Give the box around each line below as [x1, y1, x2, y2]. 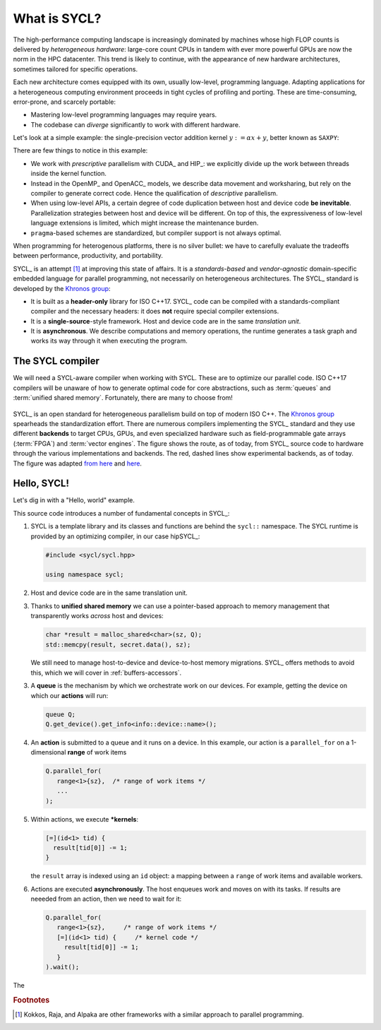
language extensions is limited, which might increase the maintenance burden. [30, 219, 259, 227]
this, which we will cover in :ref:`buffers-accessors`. [30, 668, 182, 677]
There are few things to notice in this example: [13, 146, 148, 155]
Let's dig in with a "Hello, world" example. [13, 496, 135, 504]
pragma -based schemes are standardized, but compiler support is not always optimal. [30, 228, 282, 237]
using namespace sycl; [45, 571, 124, 579]
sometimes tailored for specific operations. [13, 64, 138, 73]
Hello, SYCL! [13, 478, 70, 490]
